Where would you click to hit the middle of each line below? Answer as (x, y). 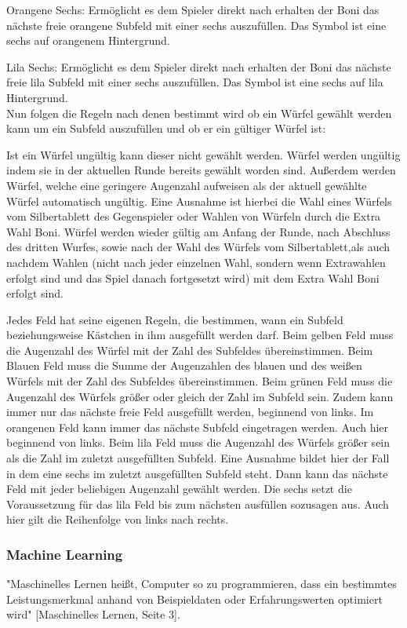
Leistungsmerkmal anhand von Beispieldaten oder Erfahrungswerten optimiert (194, 599)
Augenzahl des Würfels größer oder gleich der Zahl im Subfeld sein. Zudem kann (200, 396)
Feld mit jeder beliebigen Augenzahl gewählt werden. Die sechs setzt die (179, 489)
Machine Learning (65, 554)
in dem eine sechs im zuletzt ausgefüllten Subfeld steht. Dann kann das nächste (197, 473)
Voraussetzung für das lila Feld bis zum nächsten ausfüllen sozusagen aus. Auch (198, 504)
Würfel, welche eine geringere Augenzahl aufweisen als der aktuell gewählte (187, 185)
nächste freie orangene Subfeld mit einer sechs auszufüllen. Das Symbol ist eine (196, 25)
